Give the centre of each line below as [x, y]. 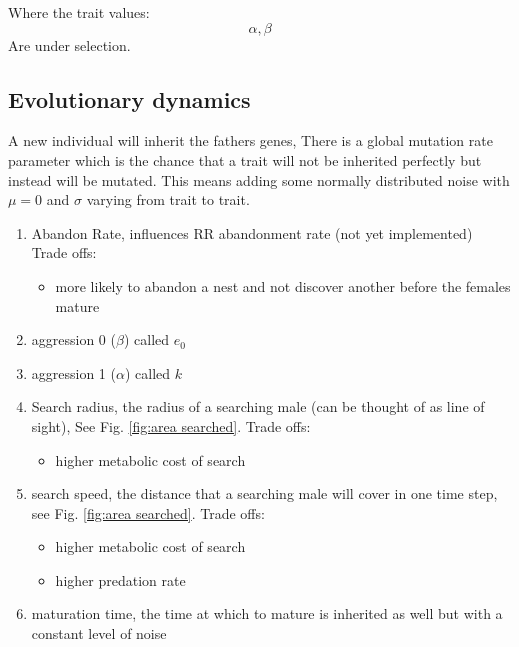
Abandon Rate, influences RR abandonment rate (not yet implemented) [252, 232]
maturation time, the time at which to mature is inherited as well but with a [267, 613]
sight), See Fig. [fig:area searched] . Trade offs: [171, 425]
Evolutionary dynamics [129, 98]
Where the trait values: [79, 12]
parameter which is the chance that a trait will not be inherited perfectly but [245, 159]
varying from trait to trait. [168, 199]
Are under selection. [69, 44]
